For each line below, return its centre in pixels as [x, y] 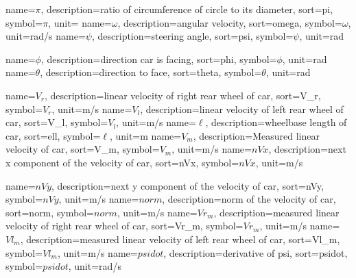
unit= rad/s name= [46, 36]
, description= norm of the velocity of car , [249, 199]
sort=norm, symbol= [50, 212]
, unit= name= [80, 22]
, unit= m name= [145, 135]
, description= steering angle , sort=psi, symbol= [192, 36]
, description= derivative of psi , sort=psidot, [256, 252]
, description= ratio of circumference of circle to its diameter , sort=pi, [187, 9]
